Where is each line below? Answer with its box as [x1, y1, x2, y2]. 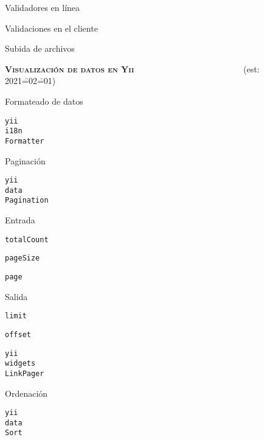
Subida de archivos [5, 42, 75, 55]
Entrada [5, 214, 35, 226]
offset [5, 330, 31, 339]
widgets [5, 359, 36, 368]
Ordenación [5, 386, 48, 399]
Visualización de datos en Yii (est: [5, 62, 260, 75]
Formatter [5, 136, 44, 145]
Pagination [5, 196, 49, 205]
